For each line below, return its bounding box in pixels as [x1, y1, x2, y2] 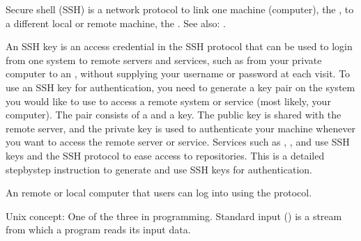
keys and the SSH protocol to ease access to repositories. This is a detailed [6, 148, 325, 162]
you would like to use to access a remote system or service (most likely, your [6, 93, 331, 108]
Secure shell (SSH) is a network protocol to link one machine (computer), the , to [6, 2, 354, 16]
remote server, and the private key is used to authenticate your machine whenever [6, 120, 356, 135]
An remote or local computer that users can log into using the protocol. [6, 185, 312, 200]
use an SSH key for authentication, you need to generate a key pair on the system [6, 79, 355, 94]
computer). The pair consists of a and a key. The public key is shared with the [6, 107, 341, 122]
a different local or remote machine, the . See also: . [6, 15, 226, 30]
